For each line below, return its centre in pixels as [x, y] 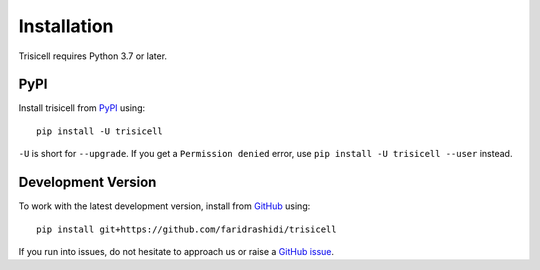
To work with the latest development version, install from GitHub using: [164, 206]
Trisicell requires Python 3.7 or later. [93, 56]
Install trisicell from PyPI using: [81, 108]
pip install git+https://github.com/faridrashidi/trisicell [186, 229]
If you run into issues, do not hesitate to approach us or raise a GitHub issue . [176, 251]
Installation [66, 26]
